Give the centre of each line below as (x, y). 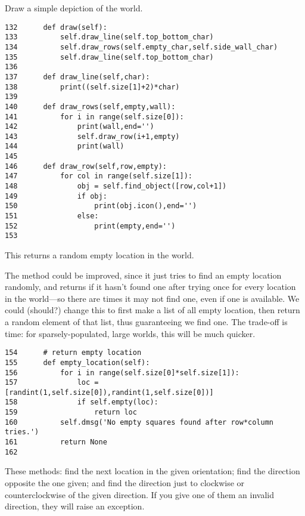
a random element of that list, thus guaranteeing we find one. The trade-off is (146, 322)
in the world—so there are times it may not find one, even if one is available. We (152, 298)
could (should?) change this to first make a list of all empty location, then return (152, 310)
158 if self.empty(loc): (82, 402)
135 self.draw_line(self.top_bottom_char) (109, 57)
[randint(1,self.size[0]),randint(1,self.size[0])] (109, 392)
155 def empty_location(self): (77, 362)
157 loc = (52, 383)
